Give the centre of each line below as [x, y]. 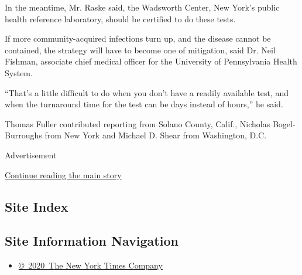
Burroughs [23, 135]
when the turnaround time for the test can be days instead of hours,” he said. [144, 104]
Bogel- [284, 123]
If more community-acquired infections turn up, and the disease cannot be [138, 38]
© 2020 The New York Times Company [90, 265]
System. [19, 72]
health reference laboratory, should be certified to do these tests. [120, 18]
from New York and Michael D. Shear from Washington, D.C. [156, 135]
